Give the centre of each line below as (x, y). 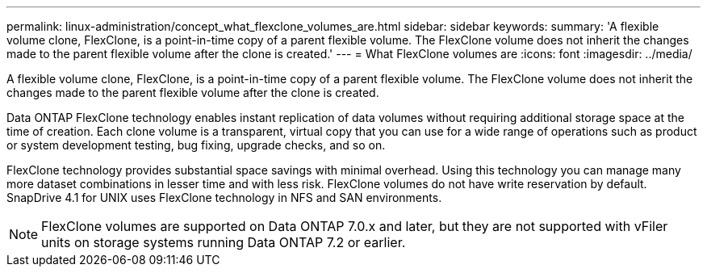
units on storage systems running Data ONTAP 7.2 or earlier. (224, 242)
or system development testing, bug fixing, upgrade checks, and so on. (196, 145)
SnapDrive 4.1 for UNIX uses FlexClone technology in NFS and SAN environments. (224, 197)
